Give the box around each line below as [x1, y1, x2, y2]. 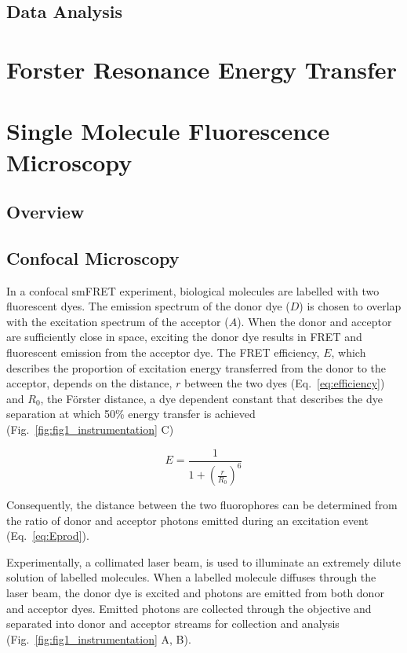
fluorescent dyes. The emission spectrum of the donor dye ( [6, 298, 290, 314]
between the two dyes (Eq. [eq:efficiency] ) [184, 375, 385, 391]
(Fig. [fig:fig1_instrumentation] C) [6, 421, 174, 438]
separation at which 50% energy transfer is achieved [6, 405, 256, 422]
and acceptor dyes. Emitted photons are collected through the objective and [6, 600, 372, 616]
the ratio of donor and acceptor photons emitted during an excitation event [6, 512, 369, 528]
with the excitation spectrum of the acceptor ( [6, 313, 229, 329]
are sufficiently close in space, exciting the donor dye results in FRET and [6, 328, 362, 345]
